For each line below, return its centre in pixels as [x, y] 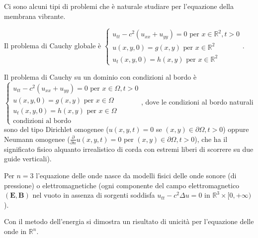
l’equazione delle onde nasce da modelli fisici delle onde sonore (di [136, 176]
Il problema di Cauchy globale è [53, 45]
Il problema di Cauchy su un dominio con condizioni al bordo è [100, 76]
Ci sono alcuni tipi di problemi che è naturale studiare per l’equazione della [119, 6]
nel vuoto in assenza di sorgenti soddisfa [94, 195]
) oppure [236, 129]
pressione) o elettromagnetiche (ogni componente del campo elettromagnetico [122, 185]
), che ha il [211, 139]
